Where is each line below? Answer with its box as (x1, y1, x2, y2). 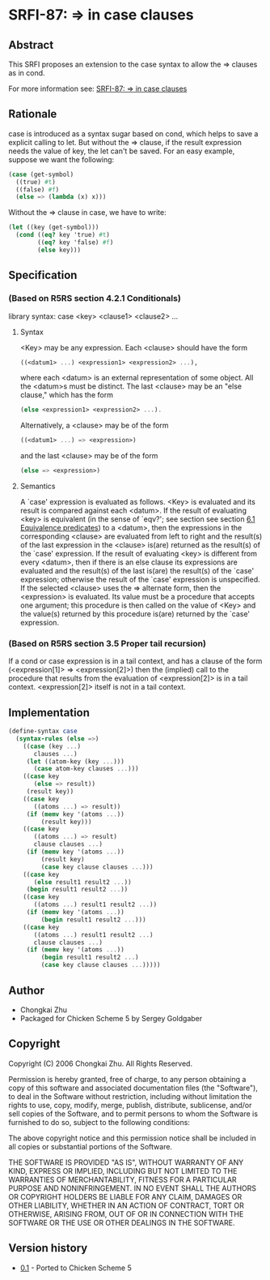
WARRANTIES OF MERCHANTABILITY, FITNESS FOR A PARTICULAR (8, 1175, 237, 1184)
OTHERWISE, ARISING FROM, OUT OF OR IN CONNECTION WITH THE (8, 1209, 244, 1218)
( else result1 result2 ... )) (33, 878, 132, 886)
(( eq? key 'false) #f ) (37, 238, 114, 247)
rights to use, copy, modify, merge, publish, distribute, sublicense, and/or (8, 1100, 252, 1110)
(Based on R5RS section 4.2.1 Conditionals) (8, 293, 182, 304)
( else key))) (37, 246, 82, 254)
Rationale (8, 107, 57, 121)
